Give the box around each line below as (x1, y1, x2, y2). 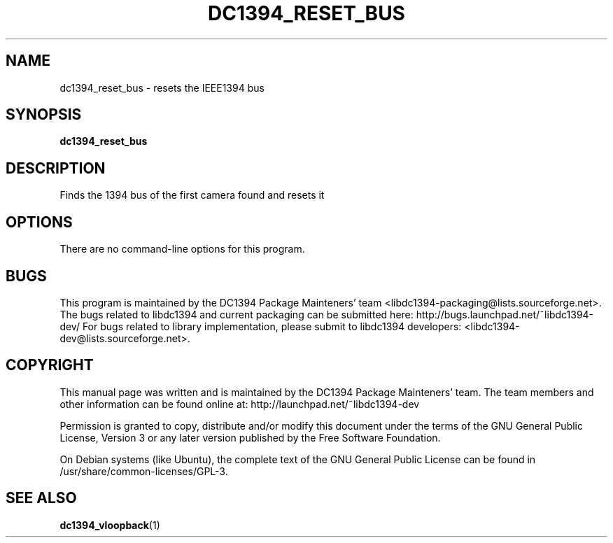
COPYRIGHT (6, 356, 94, 374)
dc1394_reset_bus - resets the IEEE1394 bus (59, 81, 265, 94)
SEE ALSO (6, 489, 77, 507)
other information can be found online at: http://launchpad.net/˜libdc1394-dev (59, 397, 420, 410)
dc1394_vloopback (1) (59, 519, 160, 531)
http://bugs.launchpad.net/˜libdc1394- (416, 308, 594, 320)
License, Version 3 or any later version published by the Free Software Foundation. (59, 431, 441, 444)
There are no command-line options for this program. (59, 243, 305, 255)
